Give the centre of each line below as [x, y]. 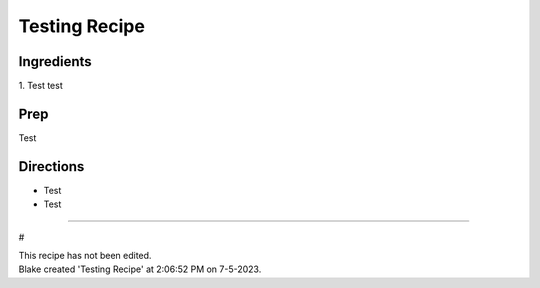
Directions [51, 166]
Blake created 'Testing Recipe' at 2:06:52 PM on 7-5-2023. [140, 269]
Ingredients [55, 61]
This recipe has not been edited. [85, 256]
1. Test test [41, 86]
